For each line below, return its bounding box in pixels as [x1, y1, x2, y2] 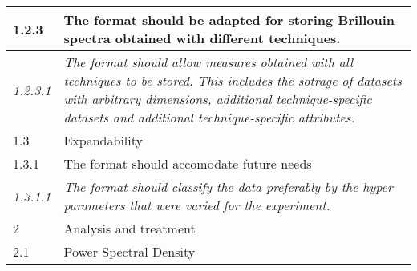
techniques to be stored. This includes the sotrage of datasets [63, 71, 402, 90]
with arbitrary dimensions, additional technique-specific [63, 90, 372, 108]
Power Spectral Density [63, 242, 196, 261]
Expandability [63, 131, 143, 149]
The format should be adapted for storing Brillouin [63, 10, 395, 29]
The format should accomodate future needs [63, 154, 312, 173]
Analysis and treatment [63, 219, 196, 237]
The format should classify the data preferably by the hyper [63, 177, 393, 196]
